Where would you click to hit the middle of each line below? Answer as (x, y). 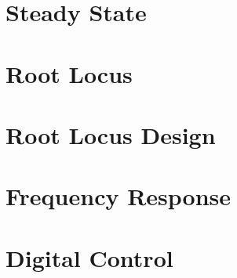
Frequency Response (118, 196)
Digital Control (89, 257)
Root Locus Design (111, 134)
